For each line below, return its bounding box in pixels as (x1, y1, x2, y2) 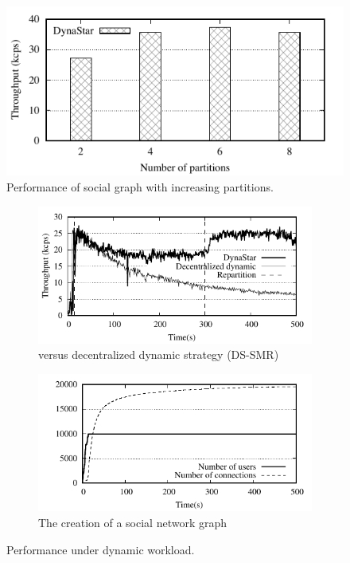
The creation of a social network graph (38, 514, 227, 530)
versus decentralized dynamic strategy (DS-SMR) (38, 346, 279, 363)
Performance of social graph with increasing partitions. (6, 178, 274, 195)
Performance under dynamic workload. (6, 541, 195, 557)
